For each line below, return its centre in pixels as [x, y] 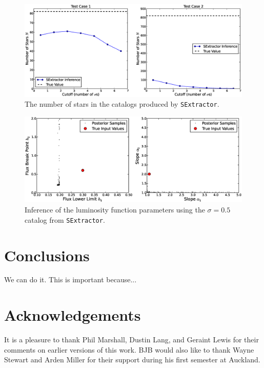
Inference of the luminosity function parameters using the [115, 210]
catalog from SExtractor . [65, 219]
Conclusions [47, 255]
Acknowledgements [73, 315]
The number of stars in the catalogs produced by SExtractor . [122, 104]
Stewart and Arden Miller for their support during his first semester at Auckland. [132, 360]
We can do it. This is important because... [70, 279]
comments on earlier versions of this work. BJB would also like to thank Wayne [129, 349]
